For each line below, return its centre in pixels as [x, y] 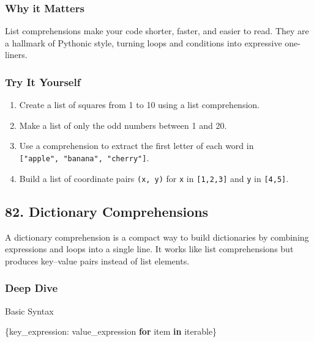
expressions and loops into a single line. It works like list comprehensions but [149, 249]
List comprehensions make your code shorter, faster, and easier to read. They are [157, 31]
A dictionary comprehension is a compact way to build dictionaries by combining [157, 237]
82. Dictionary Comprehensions [107, 211]
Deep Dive [32, 288]
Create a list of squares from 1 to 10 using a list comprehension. [139, 105]
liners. [16, 55]
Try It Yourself [43, 82]
